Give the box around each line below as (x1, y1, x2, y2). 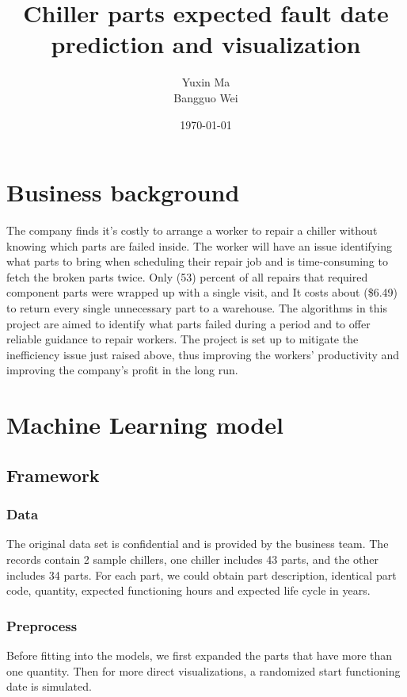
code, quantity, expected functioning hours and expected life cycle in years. (6, 582, 371, 599)
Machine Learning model (6, 408, 283, 441)
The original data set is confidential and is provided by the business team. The (6, 535, 389, 552)
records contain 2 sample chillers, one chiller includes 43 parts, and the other (6, 550, 378, 567)
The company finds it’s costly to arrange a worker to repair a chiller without (6, 222, 378, 239)
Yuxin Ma (181, 74, 230, 90)
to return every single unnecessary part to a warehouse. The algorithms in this (6, 300, 387, 316)
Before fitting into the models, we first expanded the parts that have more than (6, 646, 393, 663)
